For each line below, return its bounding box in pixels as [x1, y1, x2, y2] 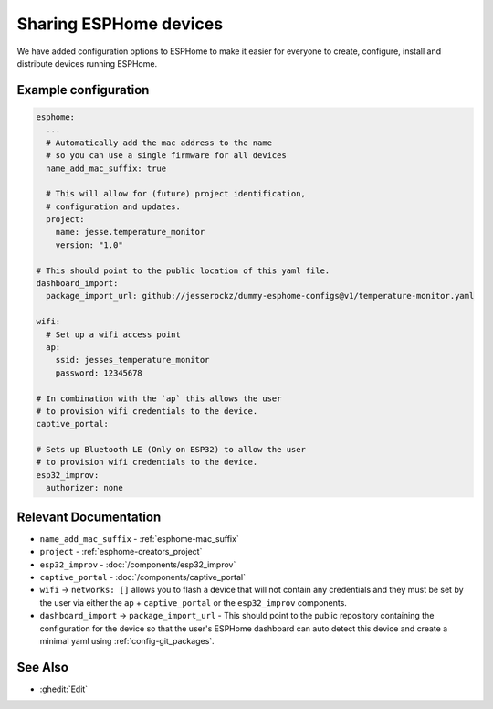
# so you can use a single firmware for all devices [46, 151, 287, 161]
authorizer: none [46, 482, 123, 493]
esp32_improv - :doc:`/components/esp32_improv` [39, 558, 236, 570]
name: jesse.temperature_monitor [55, 227, 205, 238]
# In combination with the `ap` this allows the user [36, 393, 282, 404]
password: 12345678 [55, 367, 143, 378]
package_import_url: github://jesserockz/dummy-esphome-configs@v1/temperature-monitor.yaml [46, 291, 475, 302]
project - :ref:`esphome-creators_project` [39, 546, 203, 557]
